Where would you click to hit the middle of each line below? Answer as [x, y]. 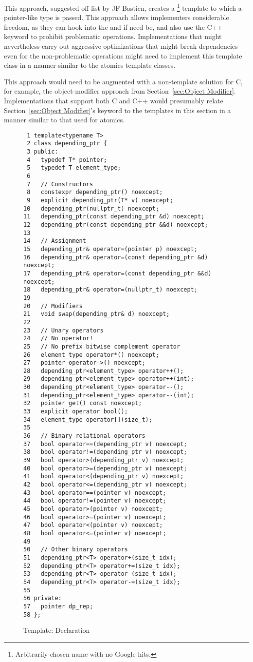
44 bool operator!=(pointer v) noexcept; [95, 501]
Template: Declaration [57, 630]
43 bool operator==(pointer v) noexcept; [95, 493]
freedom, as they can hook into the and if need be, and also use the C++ [113, 27]
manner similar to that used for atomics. [64, 120]
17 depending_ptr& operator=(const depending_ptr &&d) [117, 273]
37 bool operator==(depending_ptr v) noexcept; [105, 444]
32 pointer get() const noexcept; [83, 403]
